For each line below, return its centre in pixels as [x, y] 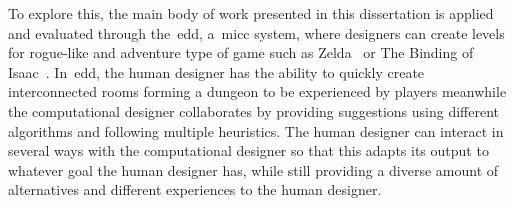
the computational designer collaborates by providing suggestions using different [254, 110]
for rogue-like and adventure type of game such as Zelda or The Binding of [241, 52]
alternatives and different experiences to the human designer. [195, 189]
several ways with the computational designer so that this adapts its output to [248, 150]
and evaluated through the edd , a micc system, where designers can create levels [256, 32]
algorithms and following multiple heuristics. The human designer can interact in [256, 130]
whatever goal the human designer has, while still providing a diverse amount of [253, 169]
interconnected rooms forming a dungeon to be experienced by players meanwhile [257, 91]
